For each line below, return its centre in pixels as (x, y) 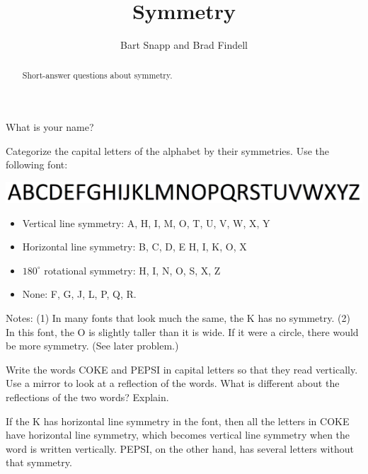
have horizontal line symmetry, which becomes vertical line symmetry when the (178, 435)
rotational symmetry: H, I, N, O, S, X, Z (132, 270)
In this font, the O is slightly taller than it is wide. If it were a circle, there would (182, 331)
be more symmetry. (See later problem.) (92, 346)
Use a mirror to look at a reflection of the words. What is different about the (173, 383)
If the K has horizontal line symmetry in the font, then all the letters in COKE (178, 421)
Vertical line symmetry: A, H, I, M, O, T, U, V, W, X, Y (146, 222)
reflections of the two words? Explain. (87, 397)
